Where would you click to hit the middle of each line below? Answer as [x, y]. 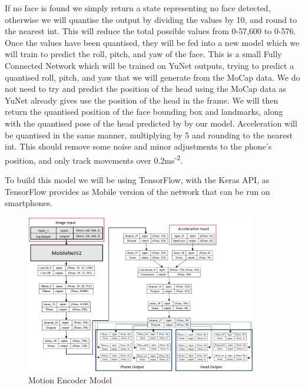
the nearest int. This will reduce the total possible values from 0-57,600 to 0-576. [150, 31]
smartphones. [29, 203]
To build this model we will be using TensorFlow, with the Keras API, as [137, 179]
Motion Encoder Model [70, 380]
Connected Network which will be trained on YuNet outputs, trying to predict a [150, 65]
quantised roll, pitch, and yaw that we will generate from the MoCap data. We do [152, 77]
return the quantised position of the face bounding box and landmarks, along [144, 112]
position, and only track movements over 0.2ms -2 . [94, 159]
